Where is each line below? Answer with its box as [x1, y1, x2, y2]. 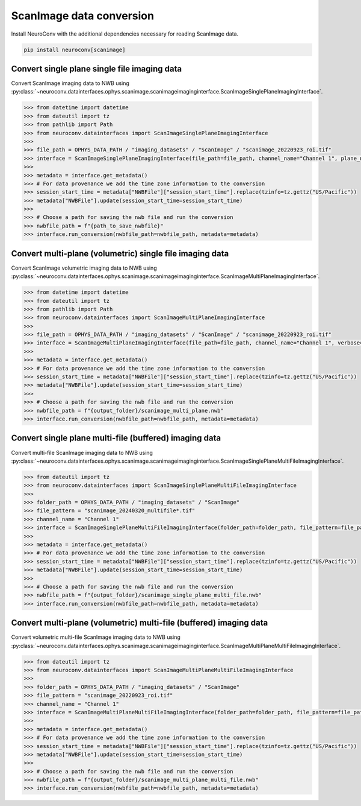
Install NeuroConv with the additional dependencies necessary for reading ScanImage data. [11, 30, 239, 37]
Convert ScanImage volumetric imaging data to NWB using [11, 264, 157, 271]
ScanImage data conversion [11, 9, 155, 22]
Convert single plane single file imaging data [11, 63, 182, 74]
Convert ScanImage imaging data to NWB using [11, 80, 129, 87]
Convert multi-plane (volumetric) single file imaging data [11, 248, 229, 259]
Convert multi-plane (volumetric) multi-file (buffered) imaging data [11, 618, 268, 628]
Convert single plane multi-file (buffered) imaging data [11, 433, 221, 443]
